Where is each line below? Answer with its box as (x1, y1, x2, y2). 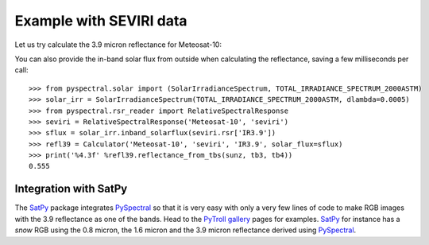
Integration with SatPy (14, 182, 128, 196)
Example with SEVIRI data (14, 12, 187, 29)
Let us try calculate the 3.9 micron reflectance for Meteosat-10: (14, 40, 222, 49)
